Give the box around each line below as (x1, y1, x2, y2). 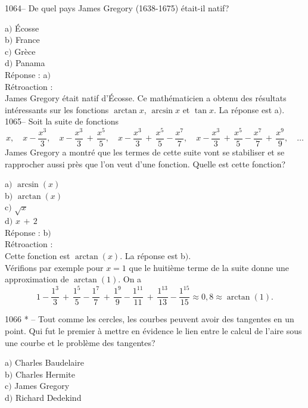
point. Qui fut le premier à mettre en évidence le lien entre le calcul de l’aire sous (5, 324, 302, 337)
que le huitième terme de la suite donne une (129, 261, 289, 273)
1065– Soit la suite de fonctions (5, 115, 119, 127)
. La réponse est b (120, 250, 185, 261)
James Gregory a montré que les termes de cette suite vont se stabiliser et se (5, 146, 285, 158)
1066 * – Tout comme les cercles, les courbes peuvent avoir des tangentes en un (5, 313, 294, 325)
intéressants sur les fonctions (5, 103, 109, 116)
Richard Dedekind (15, 391, 82, 403)
